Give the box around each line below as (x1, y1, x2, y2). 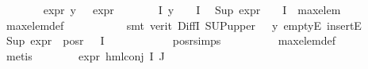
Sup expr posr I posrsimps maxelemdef (6, 32, 335, 49)
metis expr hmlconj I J (6, 47, 165, 64)
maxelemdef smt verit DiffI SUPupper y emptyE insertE (6, 16, 362, 33)
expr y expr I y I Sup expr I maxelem (43, 2, 341, 17)
